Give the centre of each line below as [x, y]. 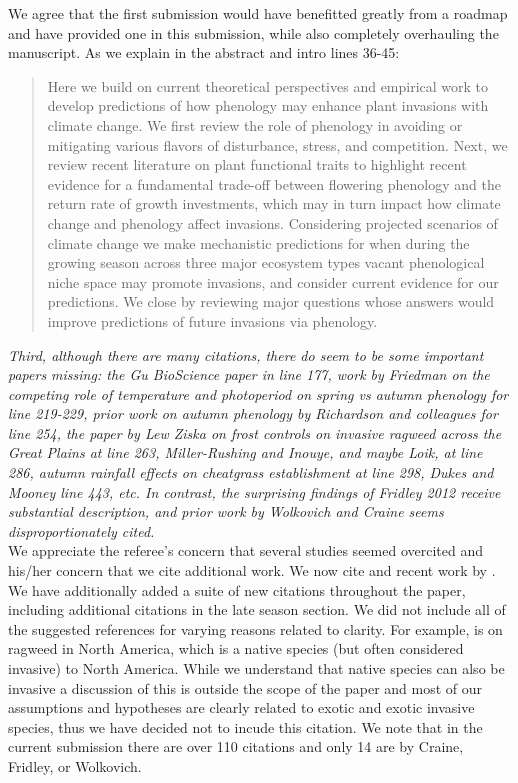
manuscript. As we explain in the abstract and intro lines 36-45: [204, 52]
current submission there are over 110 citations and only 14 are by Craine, [236, 746]
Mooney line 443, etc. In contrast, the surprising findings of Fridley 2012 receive [254, 491]
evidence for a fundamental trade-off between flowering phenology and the [274, 183]
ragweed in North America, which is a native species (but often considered [236, 648]
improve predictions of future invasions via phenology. [212, 320]
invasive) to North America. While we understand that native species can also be [256, 668]
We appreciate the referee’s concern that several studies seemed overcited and [245, 550]
